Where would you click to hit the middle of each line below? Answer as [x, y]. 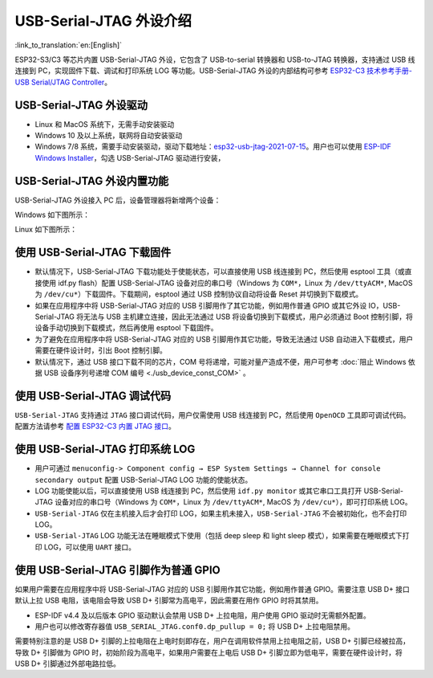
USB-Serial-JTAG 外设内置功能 [92, 181]
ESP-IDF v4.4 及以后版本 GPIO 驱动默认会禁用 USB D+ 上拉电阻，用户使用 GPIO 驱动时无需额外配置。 [202, 615]
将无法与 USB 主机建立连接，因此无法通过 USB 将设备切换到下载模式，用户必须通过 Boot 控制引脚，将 [245, 317]
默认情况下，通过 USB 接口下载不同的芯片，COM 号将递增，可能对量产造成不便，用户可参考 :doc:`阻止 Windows [221, 361]
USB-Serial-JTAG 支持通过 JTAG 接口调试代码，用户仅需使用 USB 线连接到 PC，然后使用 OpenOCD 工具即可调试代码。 [212, 415]
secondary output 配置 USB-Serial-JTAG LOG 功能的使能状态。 [144, 480]
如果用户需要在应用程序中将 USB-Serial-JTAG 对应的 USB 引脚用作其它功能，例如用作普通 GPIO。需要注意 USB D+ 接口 [212, 589]
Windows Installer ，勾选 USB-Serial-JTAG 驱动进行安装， [130, 157]
